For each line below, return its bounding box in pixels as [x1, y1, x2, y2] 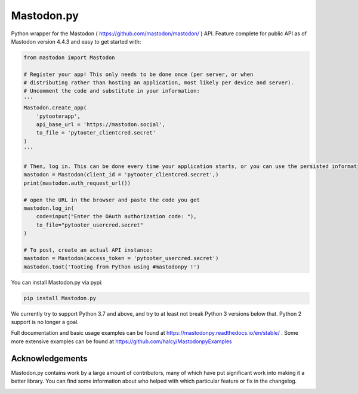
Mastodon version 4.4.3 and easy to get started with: [11, 38, 141, 45]
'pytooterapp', [36, 112, 81, 120]
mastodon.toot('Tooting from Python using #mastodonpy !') [23, 263, 200, 270]
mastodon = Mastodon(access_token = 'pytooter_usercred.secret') [23, 255, 219, 262]
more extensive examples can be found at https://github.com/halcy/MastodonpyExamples [11, 338, 232, 345]
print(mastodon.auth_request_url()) [23, 179, 131, 187]
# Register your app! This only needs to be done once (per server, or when [23, 71, 254, 78]
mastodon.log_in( [23, 204, 75, 212]
